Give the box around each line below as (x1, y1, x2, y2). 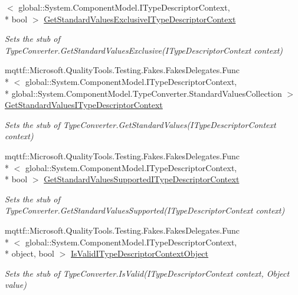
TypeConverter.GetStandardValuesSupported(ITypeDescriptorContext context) (5, 204, 285, 217)
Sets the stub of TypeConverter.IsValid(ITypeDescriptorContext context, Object (5, 267, 290, 279)
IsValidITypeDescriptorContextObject (71, 247, 209, 260)
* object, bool (5, 247, 55, 260)
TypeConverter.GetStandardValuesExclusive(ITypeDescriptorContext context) (5, 44, 283, 56)
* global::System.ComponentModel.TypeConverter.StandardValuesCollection (5, 87, 282, 99)
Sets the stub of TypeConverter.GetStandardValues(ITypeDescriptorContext (5, 118, 276, 130)
